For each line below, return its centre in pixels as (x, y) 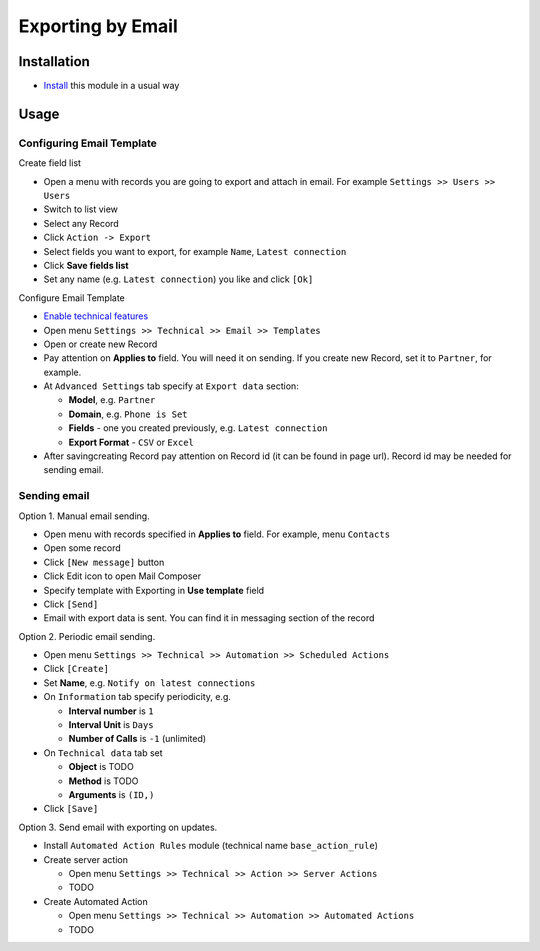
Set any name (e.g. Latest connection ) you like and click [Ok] (178, 279)
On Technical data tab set (103, 752)
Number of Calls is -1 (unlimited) (137, 739)
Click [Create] (76, 669)
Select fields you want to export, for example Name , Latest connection (195, 251)
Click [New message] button (104, 562)
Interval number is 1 (111, 711)
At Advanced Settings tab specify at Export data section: (171, 386)
